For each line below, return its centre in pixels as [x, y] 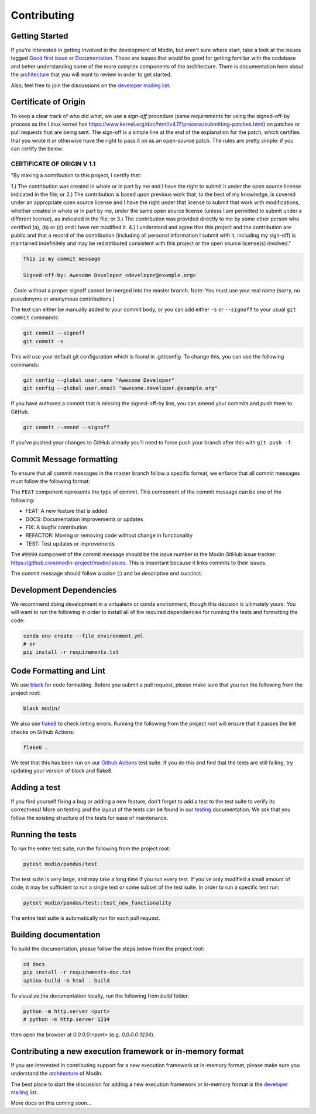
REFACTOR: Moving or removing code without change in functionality [109, 536]
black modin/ [42, 708]
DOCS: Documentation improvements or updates [84, 519]
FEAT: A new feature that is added [66, 511]
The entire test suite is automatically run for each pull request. [85, 918]
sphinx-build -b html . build [66, 980]
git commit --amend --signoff [66, 427]
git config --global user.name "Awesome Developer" [99, 380]
